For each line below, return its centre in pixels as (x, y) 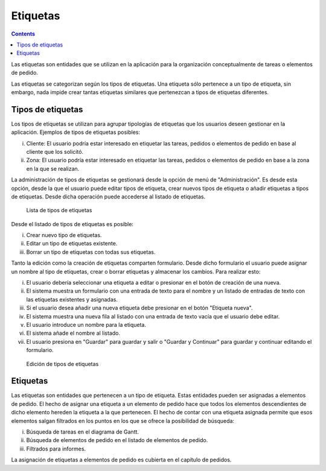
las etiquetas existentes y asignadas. (72, 299)
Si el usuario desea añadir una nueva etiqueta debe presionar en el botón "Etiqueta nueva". (139, 308)
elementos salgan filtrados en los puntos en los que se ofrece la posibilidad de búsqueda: (123, 421)
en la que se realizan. (53, 168)
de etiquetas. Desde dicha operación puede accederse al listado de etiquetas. (108, 197)
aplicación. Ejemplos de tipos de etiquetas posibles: (76, 132)
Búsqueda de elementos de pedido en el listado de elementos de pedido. (117, 440)
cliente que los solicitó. (55, 151)
